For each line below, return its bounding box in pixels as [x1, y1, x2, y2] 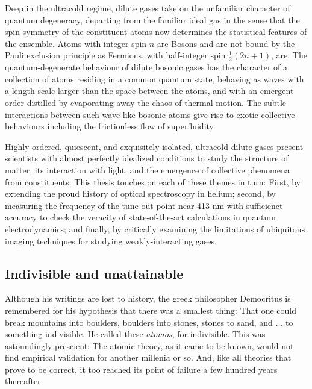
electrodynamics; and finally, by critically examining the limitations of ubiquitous [5, 222, 305, 235]
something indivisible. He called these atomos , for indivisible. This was [5, 328, 266, 340]
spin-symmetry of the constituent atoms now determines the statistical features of [5, 25, 307, 38]
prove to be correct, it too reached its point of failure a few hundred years [5, 363, 278, 375]
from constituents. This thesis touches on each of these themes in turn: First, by [5, 175, 301, 188]
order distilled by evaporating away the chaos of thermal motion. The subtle [5, 96, 287, 108]
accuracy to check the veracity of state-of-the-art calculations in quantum [5, 211, 276, 223]
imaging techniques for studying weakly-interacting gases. [5, 234, 217, 247]
